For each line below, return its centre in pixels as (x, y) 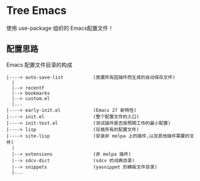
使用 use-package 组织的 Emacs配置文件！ (60, 28)
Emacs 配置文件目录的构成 (39, 65)
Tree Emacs (36, 11)
